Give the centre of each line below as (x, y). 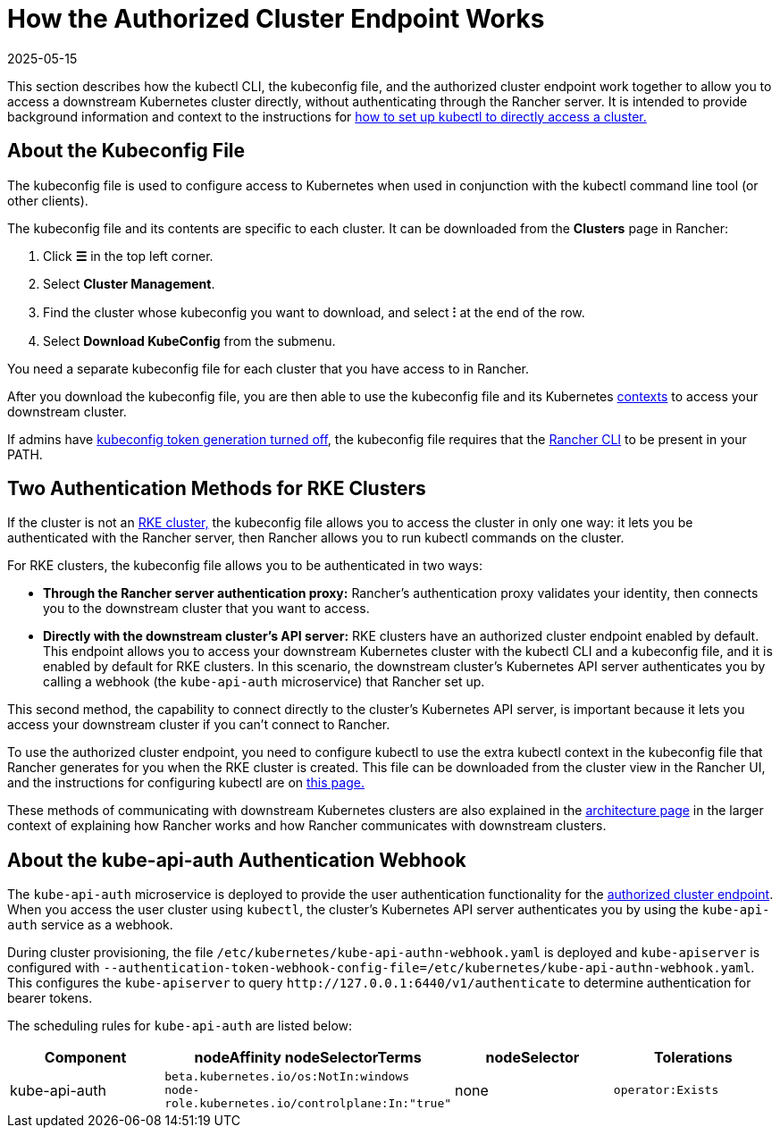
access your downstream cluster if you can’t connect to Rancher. (199, 725)
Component (85, 1058)
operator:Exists (666, 1090)
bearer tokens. (50, 998)
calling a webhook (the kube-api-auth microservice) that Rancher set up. (264, 682)
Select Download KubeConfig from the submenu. (189, 340)
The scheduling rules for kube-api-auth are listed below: (180, 1026)
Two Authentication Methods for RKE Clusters (217, 489)
